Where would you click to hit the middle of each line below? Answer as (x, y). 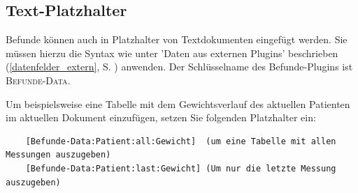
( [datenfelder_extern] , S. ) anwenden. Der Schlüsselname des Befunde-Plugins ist (179, 67)
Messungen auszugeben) (58, 155)
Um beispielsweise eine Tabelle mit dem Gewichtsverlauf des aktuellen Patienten (178, 103)
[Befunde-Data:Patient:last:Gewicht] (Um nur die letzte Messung (181, 168)
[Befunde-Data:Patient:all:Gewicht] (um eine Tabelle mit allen (181, 141)
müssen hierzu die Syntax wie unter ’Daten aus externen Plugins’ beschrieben (172, 53)
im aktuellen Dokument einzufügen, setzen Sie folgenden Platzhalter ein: (161, 117)
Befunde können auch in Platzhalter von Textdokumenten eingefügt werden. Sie (177, 39)
